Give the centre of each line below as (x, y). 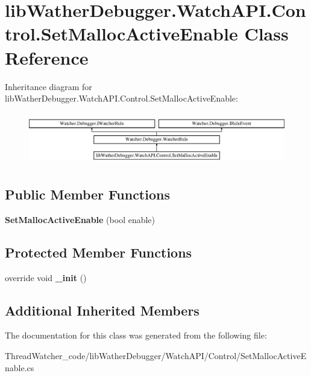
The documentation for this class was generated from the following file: (136, 335)
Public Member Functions (87, 194)
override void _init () (46, 277)
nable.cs (20, 367)
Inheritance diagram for (49, 86)
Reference (47, 57)
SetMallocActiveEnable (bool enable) (80, 219)
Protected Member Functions (99, 252)
